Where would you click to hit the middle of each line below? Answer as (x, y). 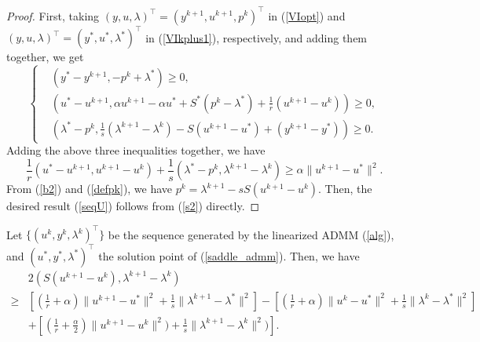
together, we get (45, 56)
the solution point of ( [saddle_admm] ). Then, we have (229, 255)
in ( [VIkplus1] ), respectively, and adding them (256, 37)
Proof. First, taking (53, 15)
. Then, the (345, 189)
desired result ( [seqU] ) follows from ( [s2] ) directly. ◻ (133, 206)
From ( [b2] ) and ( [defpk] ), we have (90, 189)
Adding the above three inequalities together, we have (136, 150)
